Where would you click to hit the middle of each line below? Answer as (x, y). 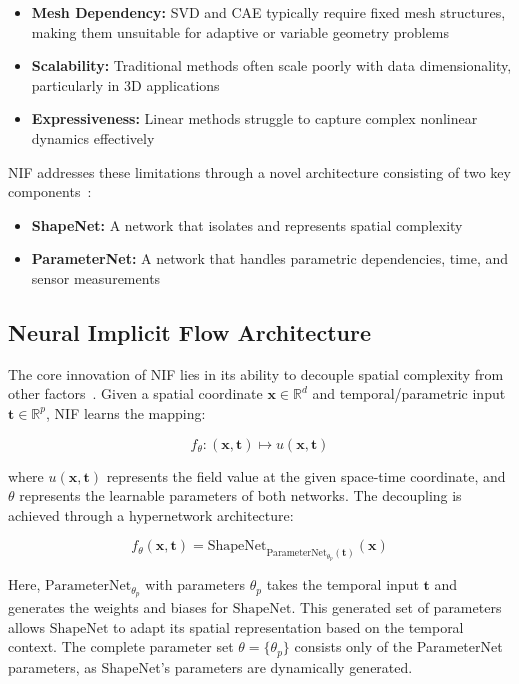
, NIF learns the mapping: (126, 412)
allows (27, 626)
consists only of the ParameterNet (398, 646)
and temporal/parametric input (409, 393)
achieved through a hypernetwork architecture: (151, 514)
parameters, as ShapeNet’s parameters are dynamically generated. (210, 666)
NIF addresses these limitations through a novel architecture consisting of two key (259, 171)
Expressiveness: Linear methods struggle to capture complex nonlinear (254, 118)
